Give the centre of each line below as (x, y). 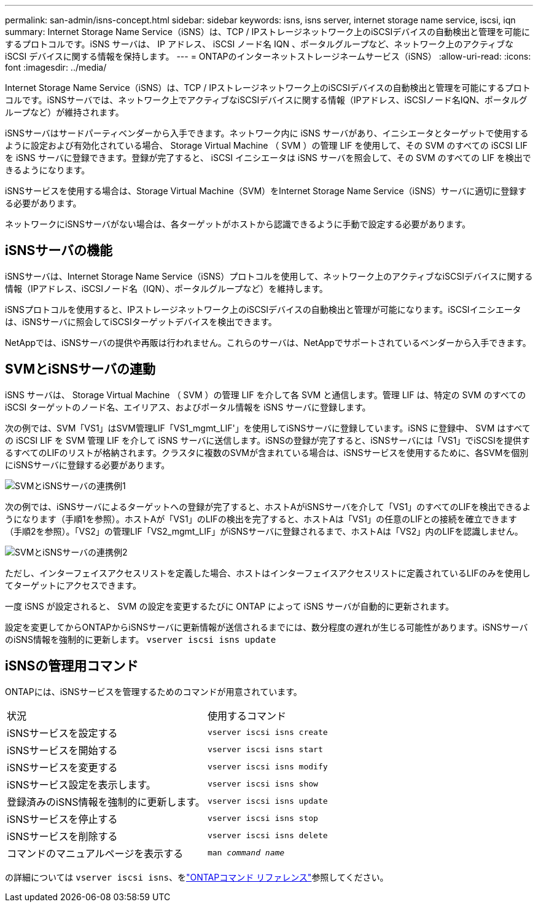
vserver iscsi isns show (263, 784)
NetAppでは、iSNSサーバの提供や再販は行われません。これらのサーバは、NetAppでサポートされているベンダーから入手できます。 (268, 342)
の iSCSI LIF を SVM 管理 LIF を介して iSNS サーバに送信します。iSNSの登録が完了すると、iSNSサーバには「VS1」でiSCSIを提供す (267, 440)
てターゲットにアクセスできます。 (73, 585)
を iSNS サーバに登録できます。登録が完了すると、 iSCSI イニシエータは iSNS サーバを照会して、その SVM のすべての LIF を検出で (268, 158)
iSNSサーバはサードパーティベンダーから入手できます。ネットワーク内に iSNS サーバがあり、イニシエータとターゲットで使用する (267, 133)
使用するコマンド (247, 716)
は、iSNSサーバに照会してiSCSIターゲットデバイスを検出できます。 (141, 321)
